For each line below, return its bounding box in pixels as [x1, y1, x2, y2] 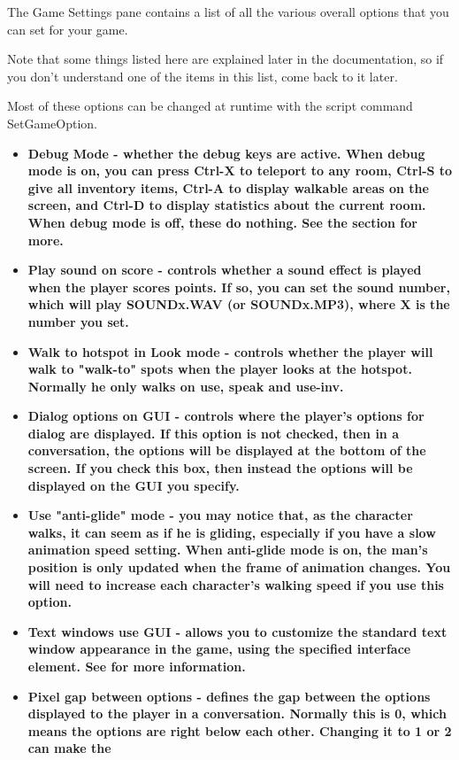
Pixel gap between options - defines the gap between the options [27, 686, 431, 705]
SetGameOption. [7, 113, 98, 132]
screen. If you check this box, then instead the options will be [27, 459, 413, 477]
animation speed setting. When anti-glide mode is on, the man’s [27, 540, 428, 559]
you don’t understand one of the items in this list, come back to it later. [7, 66, 398, 85]
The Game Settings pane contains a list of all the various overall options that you [7, 3, 449, 20]
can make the [27, 739, 111, 757]
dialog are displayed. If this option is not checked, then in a [27, 423, 399, 442]
